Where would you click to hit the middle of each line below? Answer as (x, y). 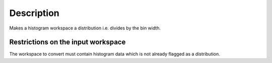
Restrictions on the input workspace (67, 42)
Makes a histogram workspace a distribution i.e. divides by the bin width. (85, 28)
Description (35, 13)
